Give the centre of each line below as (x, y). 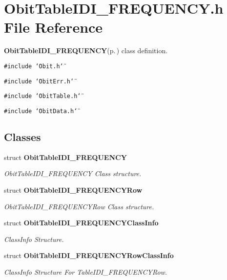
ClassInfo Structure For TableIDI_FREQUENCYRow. (86, 271)
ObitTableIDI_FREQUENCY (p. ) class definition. (86, 50)
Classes (22, 136)
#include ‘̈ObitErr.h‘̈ (39, 81)
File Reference (53, 27)
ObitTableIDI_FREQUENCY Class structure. (73, 173)
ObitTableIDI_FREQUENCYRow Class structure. (79, 206)
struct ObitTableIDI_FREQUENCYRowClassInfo (89, 255)
